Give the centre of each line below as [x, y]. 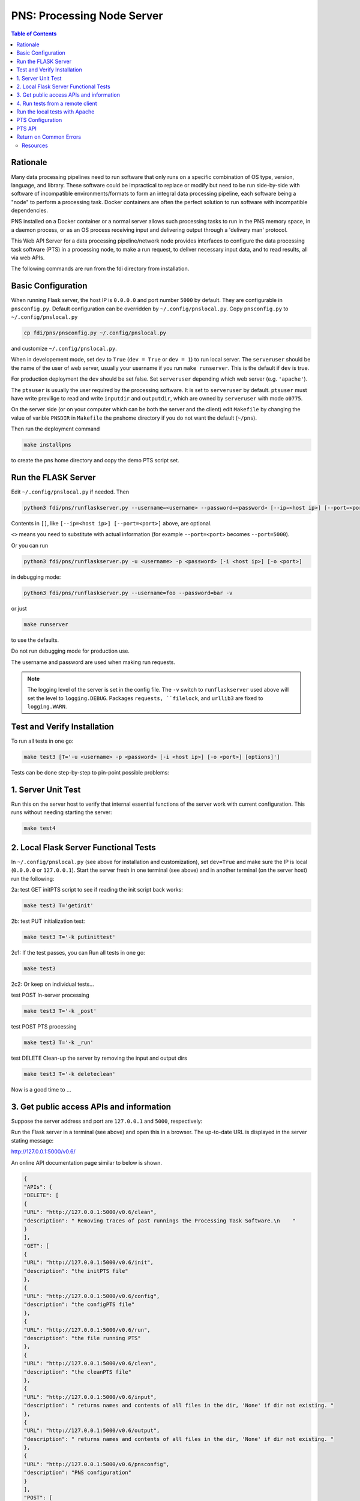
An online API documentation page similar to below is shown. [86, 1162]
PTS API [27, 128]
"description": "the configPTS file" [79, 1305]
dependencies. [29, 211]
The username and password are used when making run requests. [93, 662]
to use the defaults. [35, 640]
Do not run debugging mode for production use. [70, 651]
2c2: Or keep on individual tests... [52, 984]
